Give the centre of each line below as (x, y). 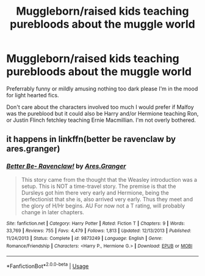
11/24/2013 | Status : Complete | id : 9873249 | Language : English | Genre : (85, 238)
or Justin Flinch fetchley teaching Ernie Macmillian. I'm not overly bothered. (101, 120)
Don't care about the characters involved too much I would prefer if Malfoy (100, 107)
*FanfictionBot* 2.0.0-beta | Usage (48, 266)
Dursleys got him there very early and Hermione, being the (95, 192)
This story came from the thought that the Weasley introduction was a (109, 179)
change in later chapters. (52, 212)
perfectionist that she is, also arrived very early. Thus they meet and (107, 199)
